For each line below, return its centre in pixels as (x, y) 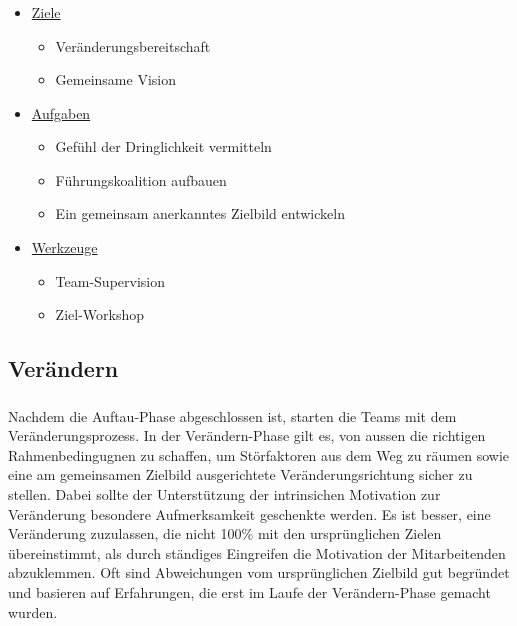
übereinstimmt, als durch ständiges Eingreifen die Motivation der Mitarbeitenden (257, 552)
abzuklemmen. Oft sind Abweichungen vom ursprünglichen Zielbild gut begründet (259, 572)
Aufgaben (61, 112)
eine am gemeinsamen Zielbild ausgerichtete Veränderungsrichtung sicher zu (240, 474)
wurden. (33, 611)
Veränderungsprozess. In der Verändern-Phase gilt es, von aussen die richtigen (247, 435)
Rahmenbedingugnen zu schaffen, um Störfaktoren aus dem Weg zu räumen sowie (259, 454)
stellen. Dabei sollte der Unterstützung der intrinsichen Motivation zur (224, 493)
